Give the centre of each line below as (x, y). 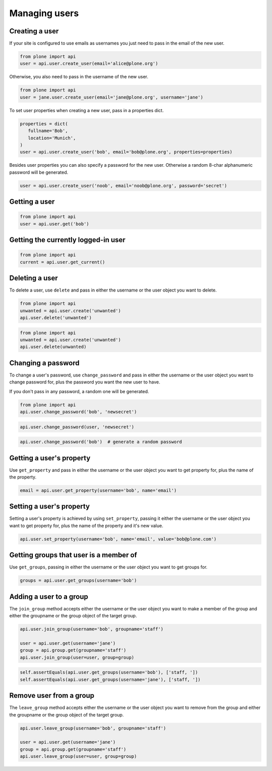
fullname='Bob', (48, 131)
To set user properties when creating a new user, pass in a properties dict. (86, 110)
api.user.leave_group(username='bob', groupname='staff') (93, 728)
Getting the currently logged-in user (67, 240)
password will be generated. (39, 172)
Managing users (44, 13)
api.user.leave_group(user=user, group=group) (78, 756)
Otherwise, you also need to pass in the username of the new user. (79, 77)
